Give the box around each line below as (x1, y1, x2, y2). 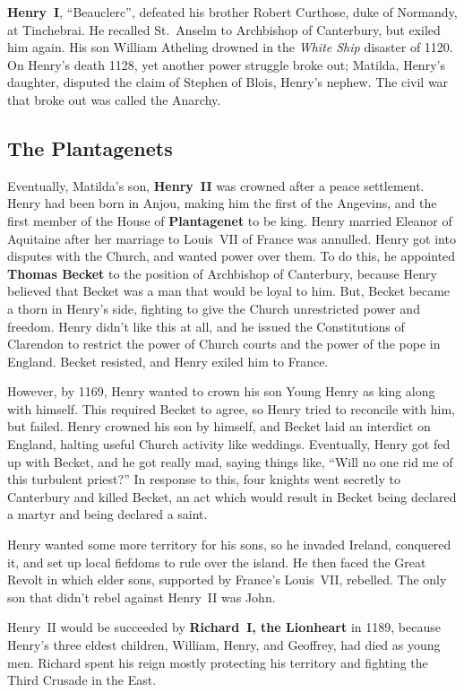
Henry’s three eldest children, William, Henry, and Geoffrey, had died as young (7, 636, 441, 654)
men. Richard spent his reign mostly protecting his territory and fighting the (7, 653, 428, 671)
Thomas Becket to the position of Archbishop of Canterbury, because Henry (7, 264, 437, 282)
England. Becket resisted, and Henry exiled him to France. (7, 351, 329, 370)
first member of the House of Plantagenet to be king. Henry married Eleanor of (7, 211, 452, 229)
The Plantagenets (7, 134, 173, 161)
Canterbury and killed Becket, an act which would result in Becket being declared (7, 487, 457, 506)
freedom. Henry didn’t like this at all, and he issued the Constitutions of (7, 316, 405, 335)
